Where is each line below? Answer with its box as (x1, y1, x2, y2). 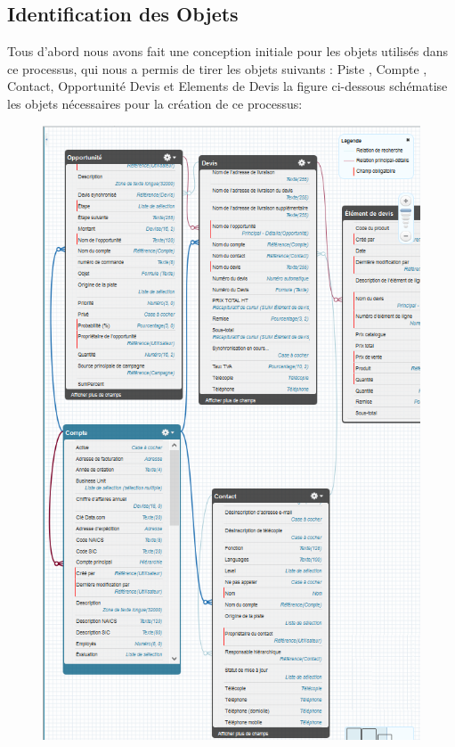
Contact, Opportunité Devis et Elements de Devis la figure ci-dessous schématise (7, 77, 448, 95)
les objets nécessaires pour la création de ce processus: (7, 94, 303, 112)
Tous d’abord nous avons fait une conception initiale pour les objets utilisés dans (7, 42, 449, 61)
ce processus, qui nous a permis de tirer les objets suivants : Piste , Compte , (7, 59, 427, 78)
